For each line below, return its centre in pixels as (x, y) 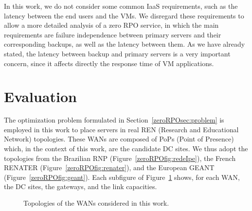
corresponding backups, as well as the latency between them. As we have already (125, 44)
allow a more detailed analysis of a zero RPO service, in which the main (111, 25)
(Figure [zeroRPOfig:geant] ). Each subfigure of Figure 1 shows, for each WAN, (122, 177)
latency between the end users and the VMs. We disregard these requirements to (124, 15)
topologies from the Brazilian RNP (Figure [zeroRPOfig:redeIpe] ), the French (120, 158)
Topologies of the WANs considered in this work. (96, 203)
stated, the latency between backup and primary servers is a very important (117, 53)
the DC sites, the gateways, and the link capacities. (81, 186)
